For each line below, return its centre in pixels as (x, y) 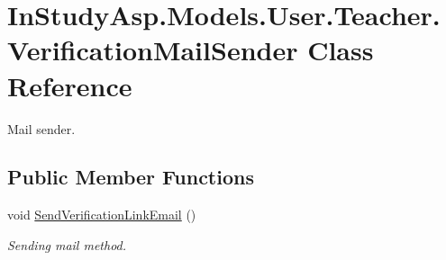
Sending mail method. (67, 244)
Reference (70, 85)
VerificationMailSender (153, 50)
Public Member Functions (131, 177)
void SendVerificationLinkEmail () (102, 215)
